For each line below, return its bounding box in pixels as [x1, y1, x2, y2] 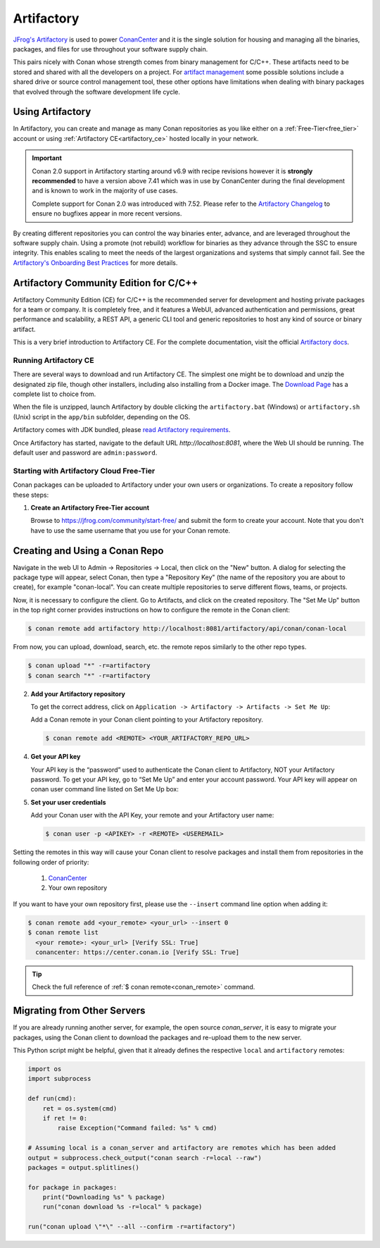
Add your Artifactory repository [30, 689, 126, 698]
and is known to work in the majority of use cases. [32, 187, 178, 195]
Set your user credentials [30, 798, 106, 806]
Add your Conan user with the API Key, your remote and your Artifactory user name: [30, 811, 274, 820]
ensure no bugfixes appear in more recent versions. [32, 209, 182, 218]
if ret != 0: [42, 1114, 88, 1122]
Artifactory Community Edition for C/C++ [13, 277, 198, 289]
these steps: [13, 490, 49, 499]
